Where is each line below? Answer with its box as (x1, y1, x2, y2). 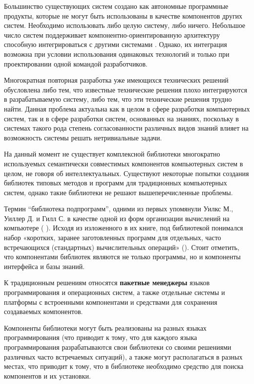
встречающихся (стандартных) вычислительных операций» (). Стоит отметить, (4, 242, 239, 252)
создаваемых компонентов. (4, 306, 83, 316)
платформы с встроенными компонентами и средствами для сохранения (4, 296, 217, 307)
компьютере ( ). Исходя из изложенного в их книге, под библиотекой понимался (4, 223, 243, 233)
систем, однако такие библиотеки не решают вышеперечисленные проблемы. (4, 187, 233, 197)
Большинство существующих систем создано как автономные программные (4, 1, 229, 11)
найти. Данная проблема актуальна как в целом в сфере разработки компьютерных (4, 103, 250, 113)
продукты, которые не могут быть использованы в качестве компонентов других (4, 10, 243, 21)
